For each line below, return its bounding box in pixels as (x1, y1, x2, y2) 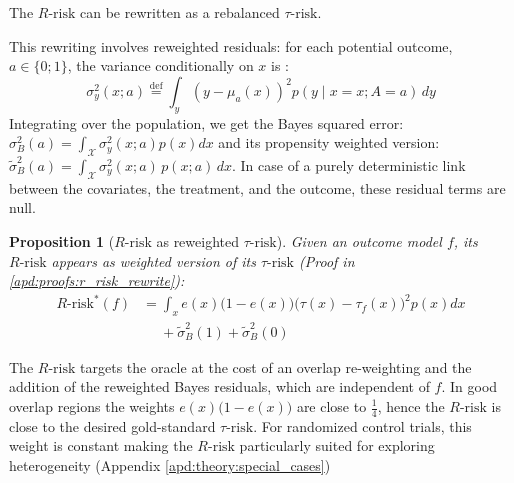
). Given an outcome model (276, 230, 442, 251)
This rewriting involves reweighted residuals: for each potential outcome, (9, 35, 453, 56)
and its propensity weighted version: (218, 132, 440, 153)
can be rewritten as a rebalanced (80, 2, 280, 22)
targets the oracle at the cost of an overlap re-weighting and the (80, 356, 472, 377)
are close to (296, 396, 367, 416)
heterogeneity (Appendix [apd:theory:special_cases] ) (9, 455, 331, 476)
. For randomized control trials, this (253, 415, 472, 436)
